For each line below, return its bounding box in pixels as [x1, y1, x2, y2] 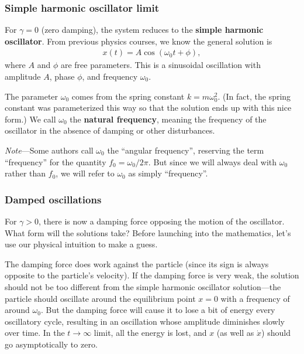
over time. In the [5, 326, 65, 339]
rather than [5, 167, 46, 179]
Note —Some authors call [5, 144, 94, 156]
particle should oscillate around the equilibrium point [5, 292, 196, 304]
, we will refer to [56, 167, 115, 179]
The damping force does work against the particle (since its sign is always [5, 257, 269, 270]
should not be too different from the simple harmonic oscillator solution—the [5, 280, 281, 292]
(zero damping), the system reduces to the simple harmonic [41, 23, 264, 36]
